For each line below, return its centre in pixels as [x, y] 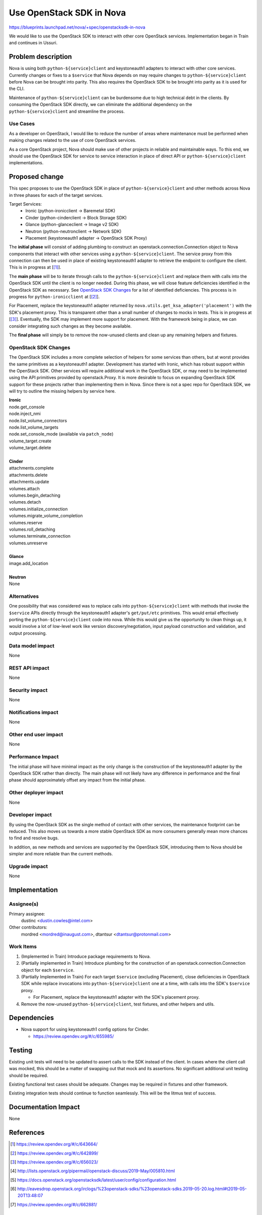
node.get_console [27, 407]
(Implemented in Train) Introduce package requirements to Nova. [86, 956]
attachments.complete [32, 468]
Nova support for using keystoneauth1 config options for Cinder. [85, 1029]
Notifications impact [33, 712]
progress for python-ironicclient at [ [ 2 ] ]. [54, 297]
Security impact [28, 690]
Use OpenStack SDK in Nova [67, 13]
